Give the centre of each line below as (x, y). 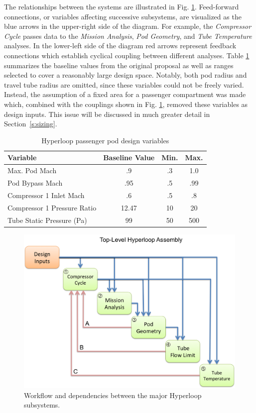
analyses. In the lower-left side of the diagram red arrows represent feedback (120, 46)
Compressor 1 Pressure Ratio (52, 207)
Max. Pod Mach (32, 170)
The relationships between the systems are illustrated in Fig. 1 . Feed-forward (122, 6)
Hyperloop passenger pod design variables (105, 140)
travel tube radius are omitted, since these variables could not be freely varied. (124, 84)
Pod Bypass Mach (35, 183)
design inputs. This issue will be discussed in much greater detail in (107, 114)
